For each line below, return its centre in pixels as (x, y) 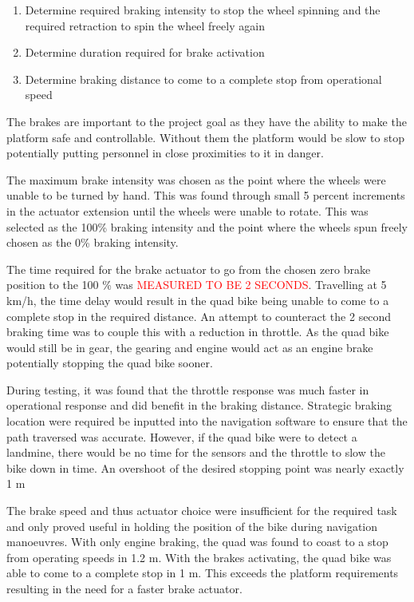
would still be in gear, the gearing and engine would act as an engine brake (190, 347)
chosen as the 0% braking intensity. (93, 242)
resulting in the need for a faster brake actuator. (124, 588)
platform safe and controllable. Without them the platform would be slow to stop (205, 137)
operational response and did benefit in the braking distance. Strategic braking (199, 405)
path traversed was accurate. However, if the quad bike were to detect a (182, 436)
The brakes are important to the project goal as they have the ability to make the (207, 121)
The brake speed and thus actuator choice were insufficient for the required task (202, 511)
